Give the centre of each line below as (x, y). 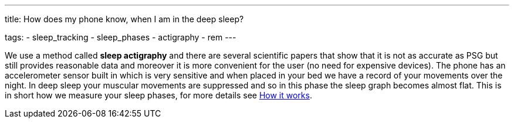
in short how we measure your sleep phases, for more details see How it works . (158, 95)
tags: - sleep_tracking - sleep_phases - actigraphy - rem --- (121, 37)
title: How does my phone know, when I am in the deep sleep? (124, 19)
